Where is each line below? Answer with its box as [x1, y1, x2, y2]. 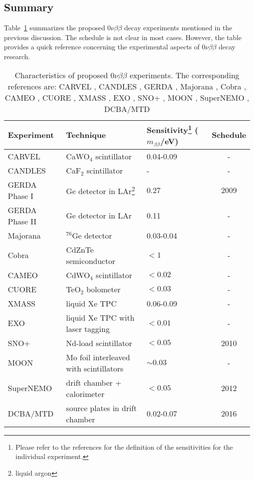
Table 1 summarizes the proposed [4, 22, 106, 33]
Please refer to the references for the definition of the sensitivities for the [15, 441, 233, 452]
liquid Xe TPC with [66, 311, 135, 323]
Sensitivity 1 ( [147, 122, 198, 135]
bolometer [86, 283, 121, 295]
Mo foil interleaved [66, 351, 130, 363]
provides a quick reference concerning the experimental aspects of [4, 42, 200, 52]
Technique [66, 129, 106, 141]
